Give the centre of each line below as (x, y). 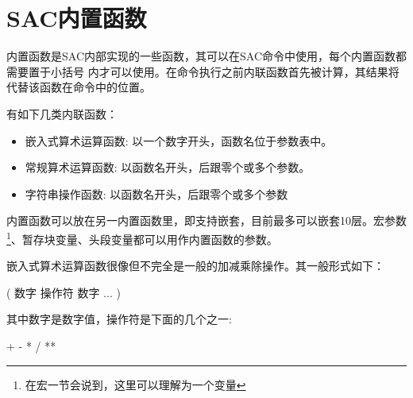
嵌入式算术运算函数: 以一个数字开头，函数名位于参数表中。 (179, 140)
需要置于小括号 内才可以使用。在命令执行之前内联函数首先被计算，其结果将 (203, 71)
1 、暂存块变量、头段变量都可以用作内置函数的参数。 (142, 238)
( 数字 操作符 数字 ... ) (64, 292)
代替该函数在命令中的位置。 (79, 87)
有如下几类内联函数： (62, 113)
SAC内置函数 (77, 18)
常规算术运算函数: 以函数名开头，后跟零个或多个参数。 (168, 167)
